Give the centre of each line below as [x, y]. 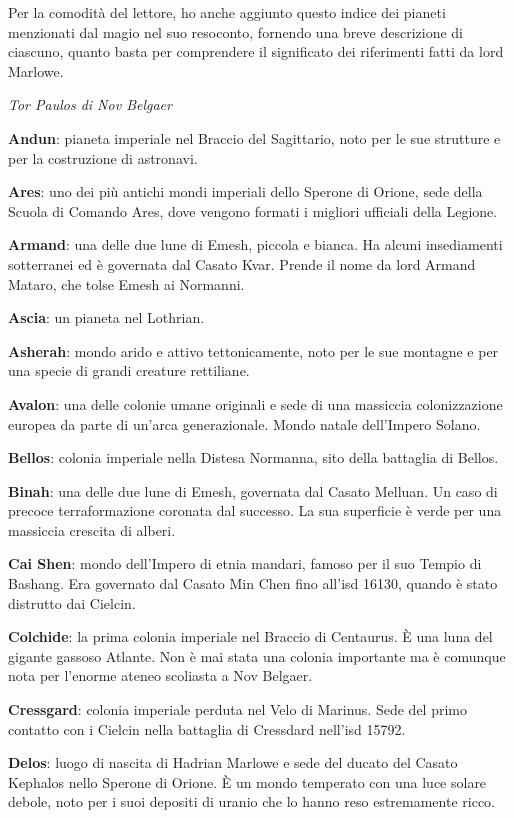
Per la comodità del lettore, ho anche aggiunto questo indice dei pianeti [227, 12]
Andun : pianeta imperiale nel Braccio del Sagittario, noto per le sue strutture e [254, 137]
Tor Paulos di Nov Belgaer [90, 104]
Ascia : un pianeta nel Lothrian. [106, 317]
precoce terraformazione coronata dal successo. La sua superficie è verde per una [255, 510]
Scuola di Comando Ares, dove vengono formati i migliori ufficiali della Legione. [253, 210]
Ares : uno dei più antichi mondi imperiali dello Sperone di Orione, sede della [245, 191]
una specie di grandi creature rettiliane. [129, 370]
